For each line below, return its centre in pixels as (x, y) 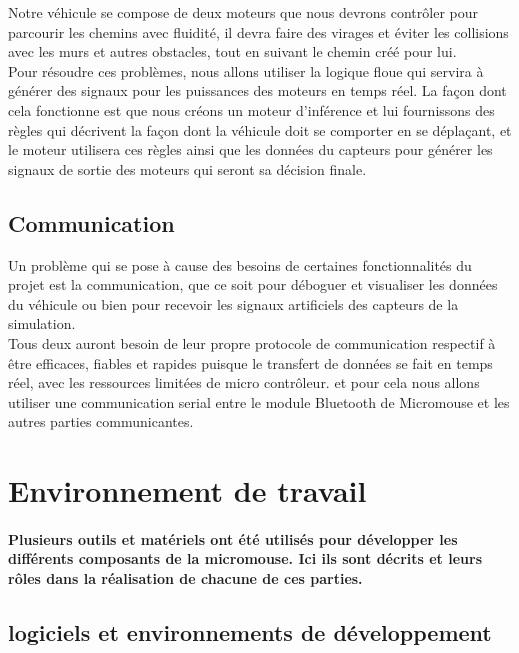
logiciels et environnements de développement (250, 632)
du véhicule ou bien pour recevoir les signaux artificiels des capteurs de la (233, 303)
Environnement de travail (187, 490)
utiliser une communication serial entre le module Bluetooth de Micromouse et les (259, 401)
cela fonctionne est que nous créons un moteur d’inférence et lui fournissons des (251, 109)
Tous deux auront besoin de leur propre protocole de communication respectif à (252, 342)
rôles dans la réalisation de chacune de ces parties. (185, 578)
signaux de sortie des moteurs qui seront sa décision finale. (187, 168)
